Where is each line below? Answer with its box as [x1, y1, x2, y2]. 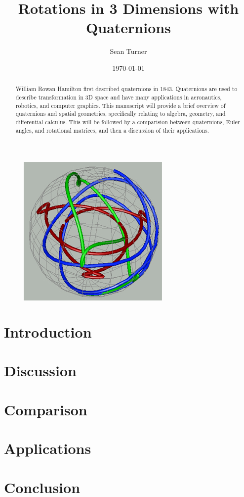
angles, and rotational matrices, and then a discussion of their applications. [15, 126, 209, 134]
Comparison [4, 399, 87, 419]
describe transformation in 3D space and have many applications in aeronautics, [15, 93, 222, 101]
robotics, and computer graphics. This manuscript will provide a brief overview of [15, 101, 226, 109]
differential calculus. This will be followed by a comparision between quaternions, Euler [15, 117, 240, 126]
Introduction [4, 322, 92, 342]
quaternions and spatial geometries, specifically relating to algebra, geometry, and [15, 109, 226, 118]
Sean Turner [110, 46, 147, 56]
